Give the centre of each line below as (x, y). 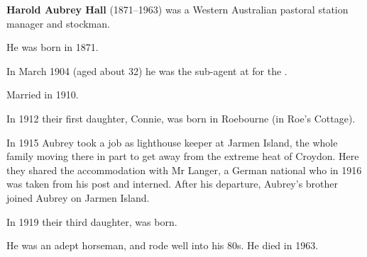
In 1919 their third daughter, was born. (92, 221)
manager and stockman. (58, 23)
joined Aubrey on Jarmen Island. (78, 197)
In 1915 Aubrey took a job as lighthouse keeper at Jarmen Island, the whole (172, 142)
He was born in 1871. (53, 47)
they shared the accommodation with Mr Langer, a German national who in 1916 (184, 170)
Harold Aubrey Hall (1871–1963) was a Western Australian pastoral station (177, 9)
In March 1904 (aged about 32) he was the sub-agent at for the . (147, 70)
